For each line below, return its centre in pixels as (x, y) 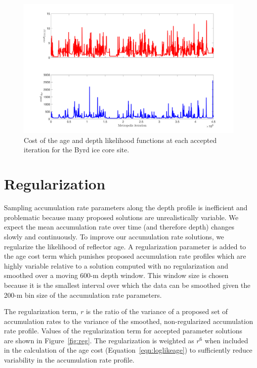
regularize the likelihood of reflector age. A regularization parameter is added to (125, 246)
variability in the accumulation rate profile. (69, 360)
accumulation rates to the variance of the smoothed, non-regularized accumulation (128, 321)
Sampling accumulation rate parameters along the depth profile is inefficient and (126, 207)
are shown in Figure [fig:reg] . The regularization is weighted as (99, 340)
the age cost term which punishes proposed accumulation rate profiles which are (125, 256)
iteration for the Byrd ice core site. (77, 150)
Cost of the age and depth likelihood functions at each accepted (120, 140)
